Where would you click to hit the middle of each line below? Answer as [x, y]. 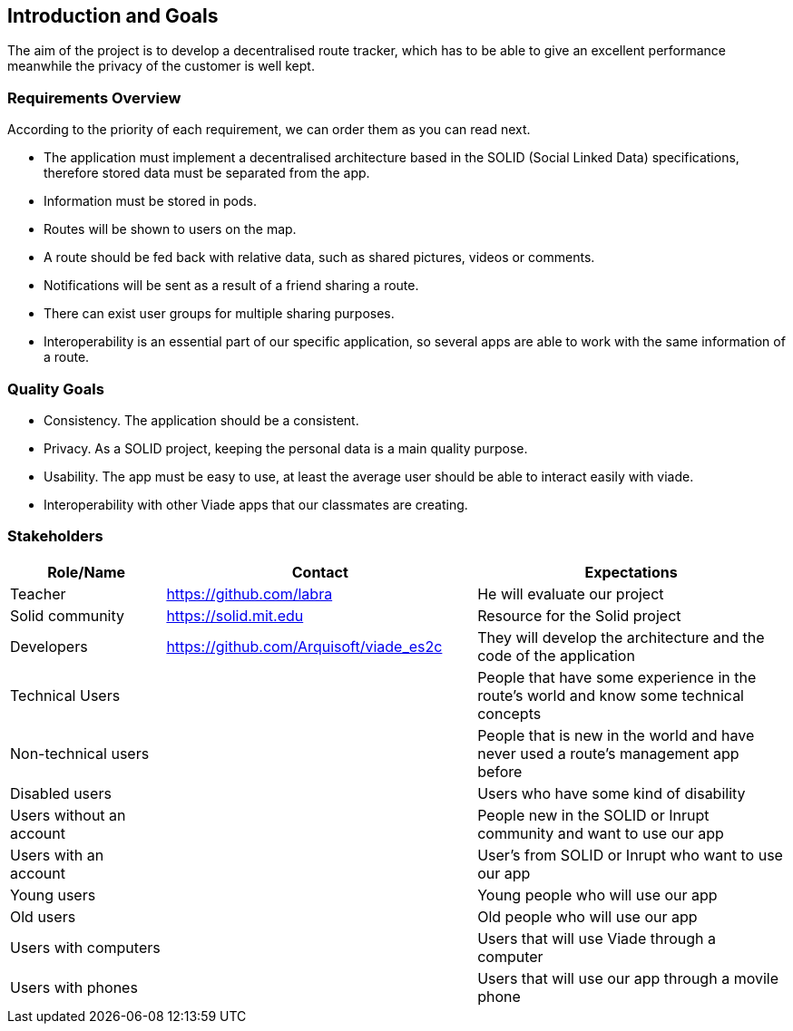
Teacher [38, 593]
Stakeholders [55, 536]
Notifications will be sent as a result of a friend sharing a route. [231, 286]
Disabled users [61, 793]
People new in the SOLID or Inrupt [593, 815]
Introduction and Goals [113, 16]
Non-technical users [80, 753]
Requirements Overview [94, 97]
